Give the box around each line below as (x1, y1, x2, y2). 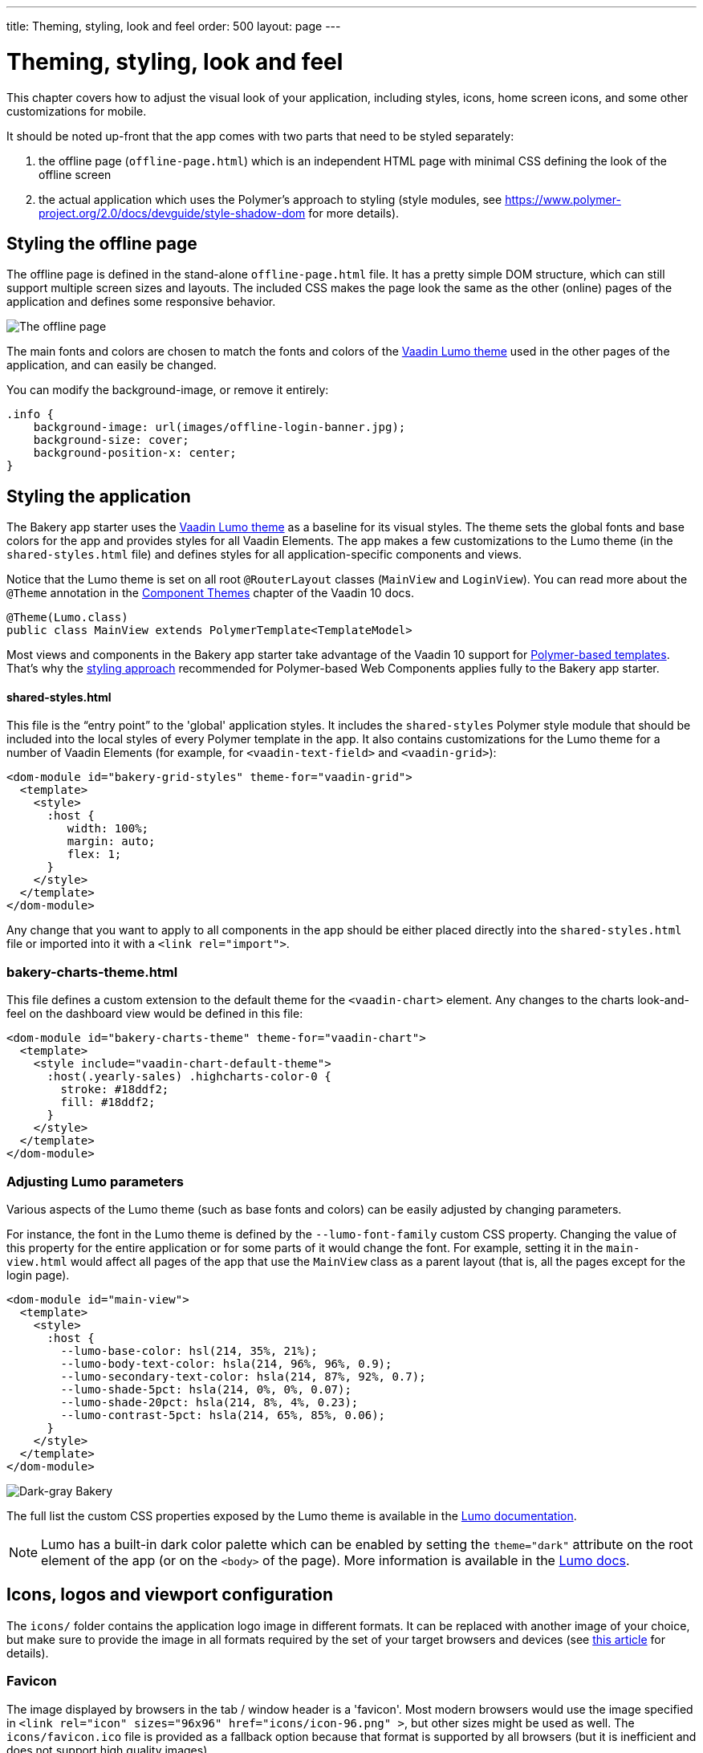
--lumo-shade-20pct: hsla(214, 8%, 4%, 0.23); (60, 1395, 359, 1409)
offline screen (39, 167, 112, 181)
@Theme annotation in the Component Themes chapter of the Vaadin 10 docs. (6, 586, 414, 600)
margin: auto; (67, 835, 156, 848)
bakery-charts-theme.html (6, 963, 178, 980)
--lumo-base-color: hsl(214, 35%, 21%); (60, 1344, 318, 1357)
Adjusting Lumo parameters (6, 1173, 185, 1190)
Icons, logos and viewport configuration (6, 1584, 333, 1605)
